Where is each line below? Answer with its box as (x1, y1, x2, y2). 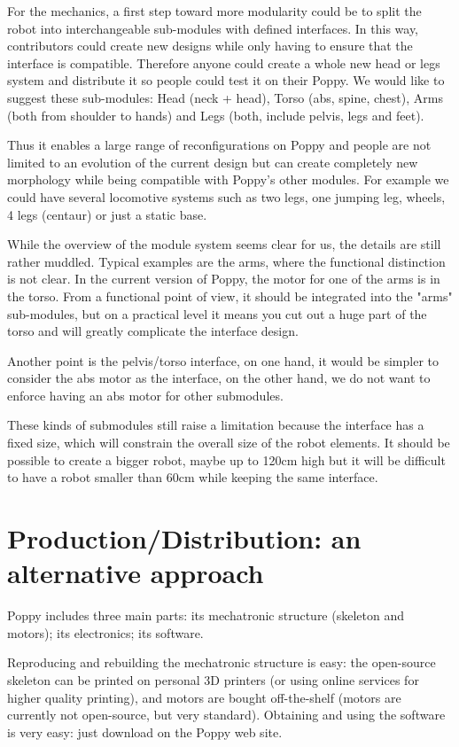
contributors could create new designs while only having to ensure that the (7, 36, 413, 55)
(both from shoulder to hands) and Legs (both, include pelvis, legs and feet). (7, 105, 424, 124)
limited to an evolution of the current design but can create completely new (7, 152, 418, 171)
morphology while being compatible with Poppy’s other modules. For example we (7, 170, 449, 189)
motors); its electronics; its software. (7, 623, 204, 642)
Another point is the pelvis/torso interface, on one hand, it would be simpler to (7, 351, 439, 370)
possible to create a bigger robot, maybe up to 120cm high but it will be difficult (7, 450, 446, 469)
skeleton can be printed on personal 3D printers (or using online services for (7, 670, 419, 689)
